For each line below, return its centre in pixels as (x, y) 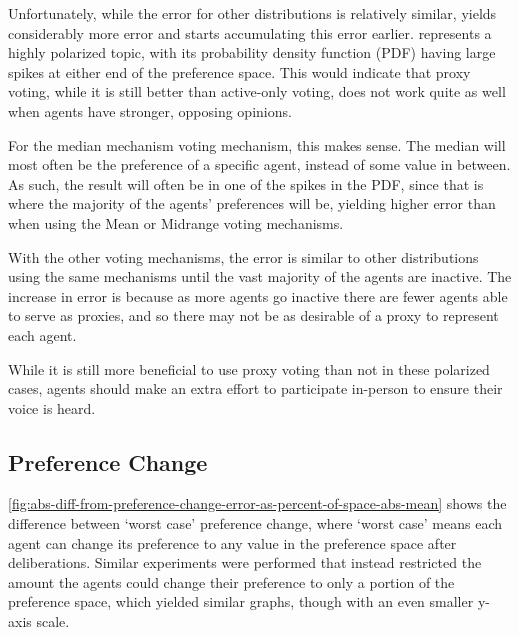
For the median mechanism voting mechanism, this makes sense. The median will (257, 144)
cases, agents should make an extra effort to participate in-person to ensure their (255, 388)
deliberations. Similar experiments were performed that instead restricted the (245, 562)
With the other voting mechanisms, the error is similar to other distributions (243, 256)
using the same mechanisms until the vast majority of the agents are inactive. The (260, 276)
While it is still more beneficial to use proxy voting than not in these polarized (249, 368)
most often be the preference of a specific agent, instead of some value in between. (259, 164)
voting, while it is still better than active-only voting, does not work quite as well (257, 91)
